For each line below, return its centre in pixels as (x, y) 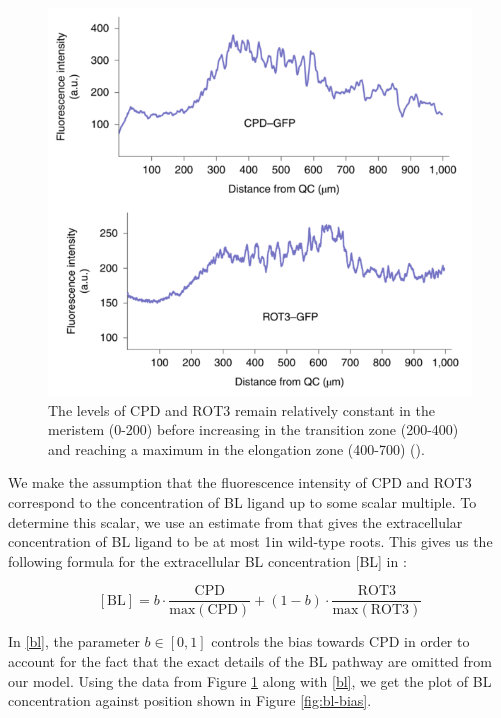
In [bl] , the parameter (74, 641)
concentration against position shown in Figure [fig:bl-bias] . (190, 700)
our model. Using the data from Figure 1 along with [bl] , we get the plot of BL (250, 680)
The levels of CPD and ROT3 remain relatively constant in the (241, 409)
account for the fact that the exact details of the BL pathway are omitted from (250, 660)
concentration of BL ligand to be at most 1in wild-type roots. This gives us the (250, 541)
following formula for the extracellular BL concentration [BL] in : (207, 560)
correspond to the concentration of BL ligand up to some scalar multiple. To (242, 501)
